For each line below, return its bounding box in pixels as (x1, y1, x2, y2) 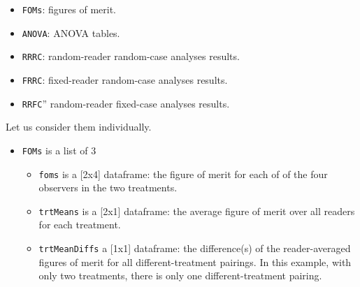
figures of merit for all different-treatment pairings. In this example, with (38, 254, 352, 269)
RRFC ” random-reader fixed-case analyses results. (22, 96, 230, 110)
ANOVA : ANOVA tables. (22, 25, 120, 40)
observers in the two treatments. (38, 180, 178, 195)
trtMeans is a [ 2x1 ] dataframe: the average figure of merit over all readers (38, 203, 355, 218)
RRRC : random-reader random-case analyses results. (22, 49, 240, 64)
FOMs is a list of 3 (22, 142, 96, 157)
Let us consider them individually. (6, 119, 152, 134)
